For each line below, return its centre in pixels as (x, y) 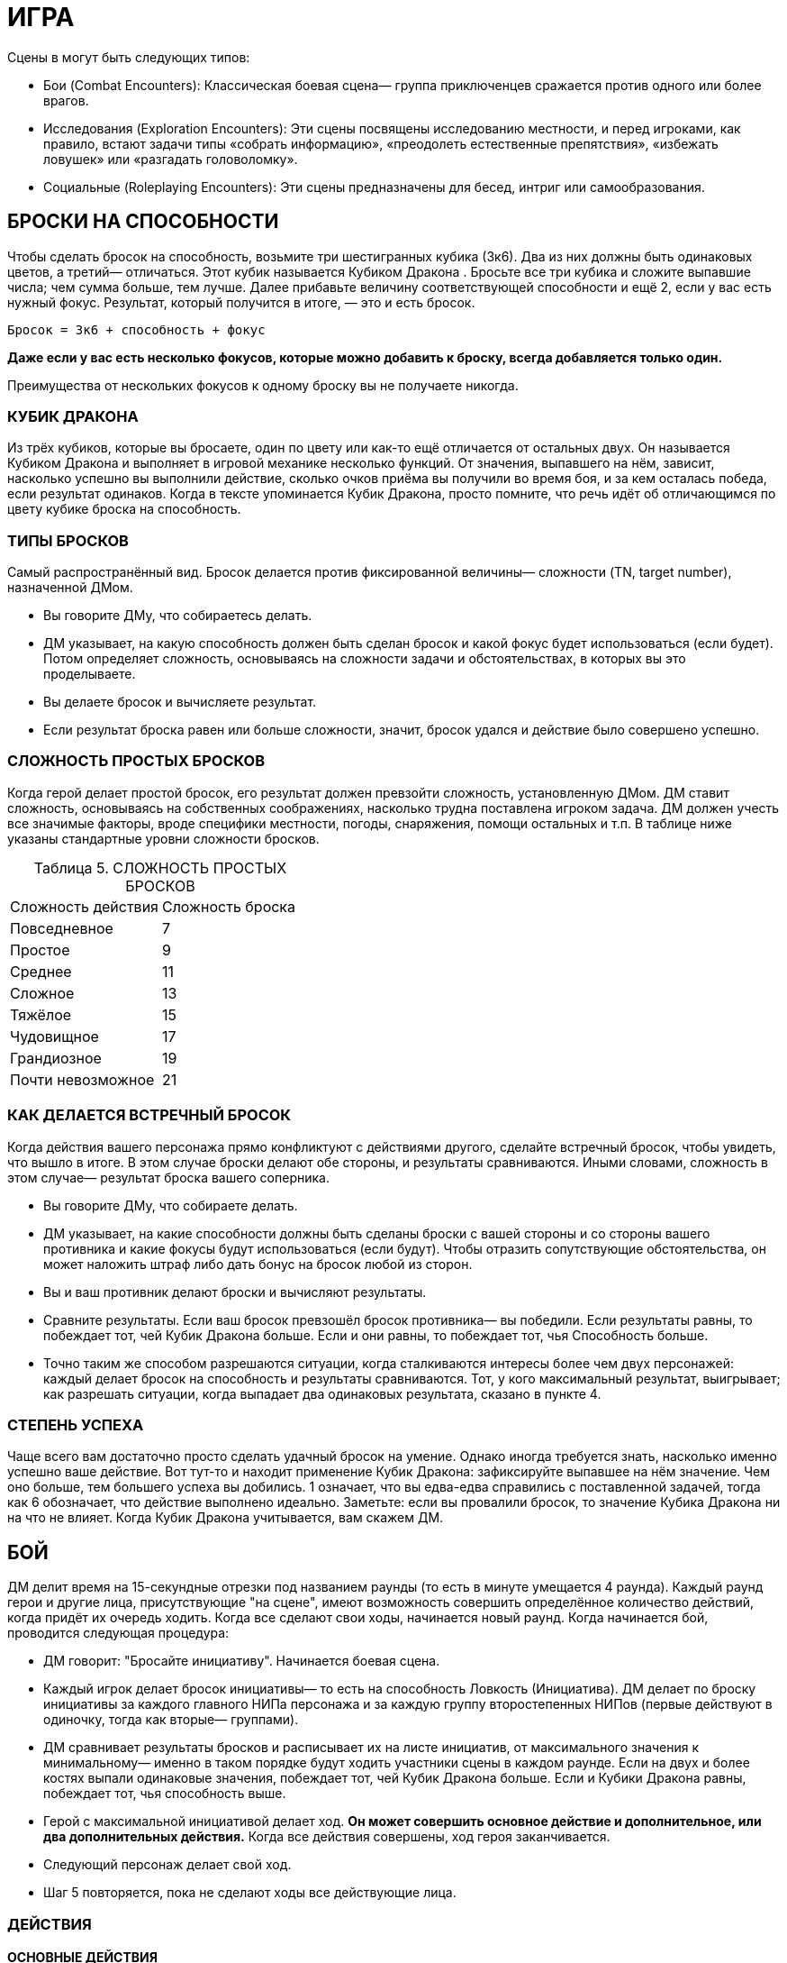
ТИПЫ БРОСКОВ (68, 540)
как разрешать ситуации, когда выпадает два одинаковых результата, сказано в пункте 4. (322, 1393)
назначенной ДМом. (70, 588)
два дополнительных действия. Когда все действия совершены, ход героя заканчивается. (327, 1837)
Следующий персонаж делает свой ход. (167, 1865)
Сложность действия (84, 906)
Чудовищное (54, 1036)
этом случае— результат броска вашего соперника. (168, 1177)
